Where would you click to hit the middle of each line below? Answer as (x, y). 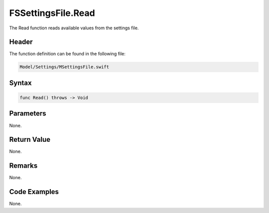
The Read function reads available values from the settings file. (74, 28)
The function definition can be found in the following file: (67, 54)
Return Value (30, 140)
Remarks (23, 166)
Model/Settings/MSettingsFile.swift (65, 67)
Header (21, 42)
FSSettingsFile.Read (52, 13)
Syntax (20, 83)
